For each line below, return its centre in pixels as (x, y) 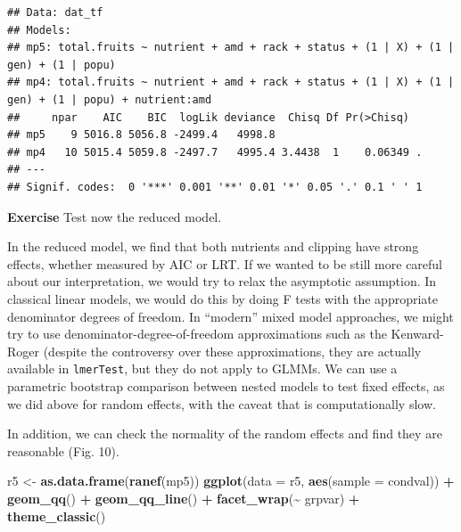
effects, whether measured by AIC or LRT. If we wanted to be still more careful (225, 263)
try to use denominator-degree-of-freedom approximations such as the (197, 334)
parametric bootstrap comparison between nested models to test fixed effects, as (226, 385)
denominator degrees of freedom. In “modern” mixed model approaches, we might (230, 316)
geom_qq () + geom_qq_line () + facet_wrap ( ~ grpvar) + (184, 498)
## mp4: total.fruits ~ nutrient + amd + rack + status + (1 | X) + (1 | (231, 82)
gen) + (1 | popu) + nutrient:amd (110, 99)
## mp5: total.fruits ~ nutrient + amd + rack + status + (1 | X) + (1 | (231, 48)
